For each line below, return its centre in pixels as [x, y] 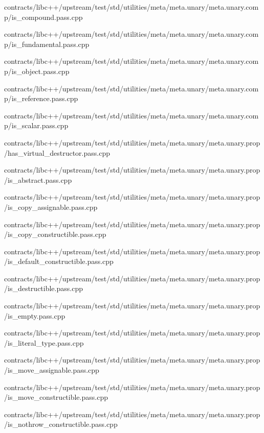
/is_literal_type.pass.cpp [44, 342]
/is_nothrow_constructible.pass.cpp [61, 424]
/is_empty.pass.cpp [35, 315]
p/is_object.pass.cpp [37, 71]
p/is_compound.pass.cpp [43, 17]
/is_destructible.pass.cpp [43, 288]
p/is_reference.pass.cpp [41, 98]
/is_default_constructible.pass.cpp [59, 261]
